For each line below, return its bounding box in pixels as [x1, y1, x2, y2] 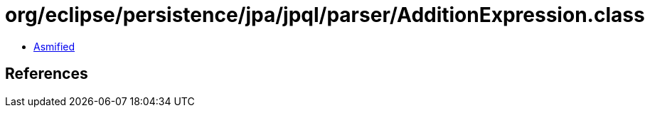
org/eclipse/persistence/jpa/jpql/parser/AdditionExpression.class [5, 3, 645, 27]
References [5, 65, 88, 83]
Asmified [33, 40, 75, 53]
